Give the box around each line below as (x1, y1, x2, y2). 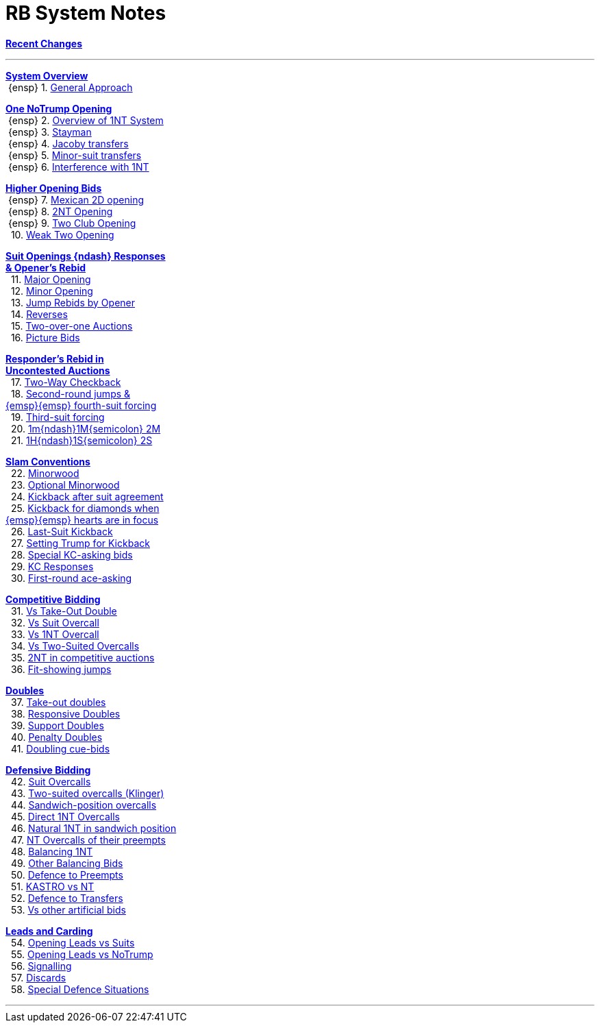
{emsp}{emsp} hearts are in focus (5, 513, 159, 526)
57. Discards (10, 971, 66, 983)
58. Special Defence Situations (10, 983, 149, 995)
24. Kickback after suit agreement (10, 490, 164, 502)
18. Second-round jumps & (10, 387, 131, 400)
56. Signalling (10, 959, 72, 972)
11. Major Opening (10, 273, 91, 285)
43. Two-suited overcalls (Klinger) (10, 787, 164, 799)
